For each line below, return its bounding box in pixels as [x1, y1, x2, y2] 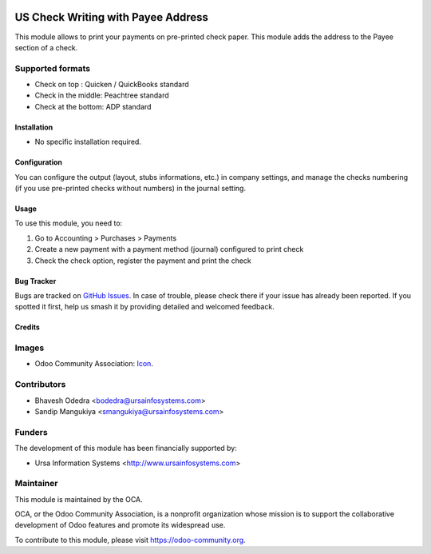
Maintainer [14, 478, 58, 489]
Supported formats [14, 62, 91, 74]
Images [14, 342, 45, 353]
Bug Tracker [14, 276, 57, 285]
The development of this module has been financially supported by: [14, 444, 237, 453]
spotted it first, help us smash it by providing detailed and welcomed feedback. [14, 302, 275, 312]
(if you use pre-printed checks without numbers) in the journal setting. [14, 184, 247, 193]
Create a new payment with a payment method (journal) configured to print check [34, 245, 304, 254]
